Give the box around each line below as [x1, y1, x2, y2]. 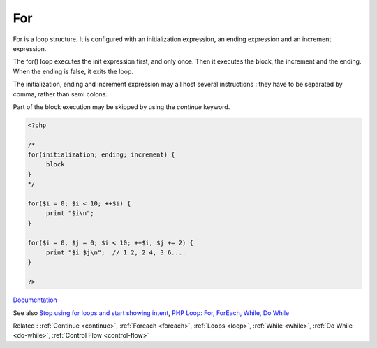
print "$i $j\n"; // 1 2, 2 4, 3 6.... [45, 248, 186, 256]
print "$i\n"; [45, 210, 94, 217]
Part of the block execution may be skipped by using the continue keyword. [13, 102, 230, 111]
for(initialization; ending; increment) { [27, 151, 175, 159]
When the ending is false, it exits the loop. [13, 67, 134, 75]
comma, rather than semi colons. [13, 89, 108, 98]
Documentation [13, 296, 57, 304]
